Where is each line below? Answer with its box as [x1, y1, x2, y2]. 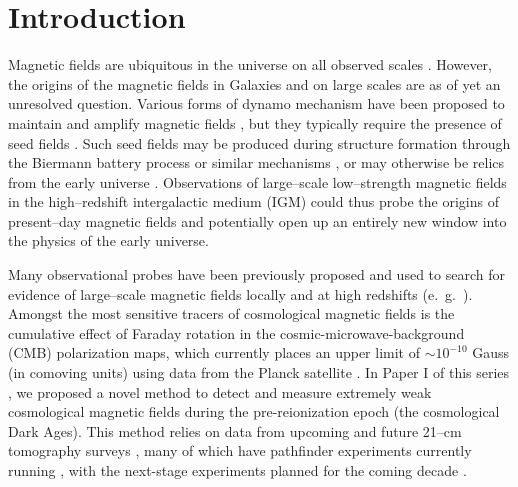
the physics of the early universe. [8, 230, 209, 251]
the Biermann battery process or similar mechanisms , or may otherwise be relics [8, 152, 505, 173]
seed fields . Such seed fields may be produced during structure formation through [8, 132, 511, 153]
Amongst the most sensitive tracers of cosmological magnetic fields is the [8, 303, 455, 324]
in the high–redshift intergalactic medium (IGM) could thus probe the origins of [8, 191, 499, 212]
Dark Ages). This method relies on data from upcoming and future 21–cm [8, 420, 462, 441]
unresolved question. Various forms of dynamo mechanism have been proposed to [8, 93, 505, 114]
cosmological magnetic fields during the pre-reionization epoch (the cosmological [8, 401, 500, 422]
